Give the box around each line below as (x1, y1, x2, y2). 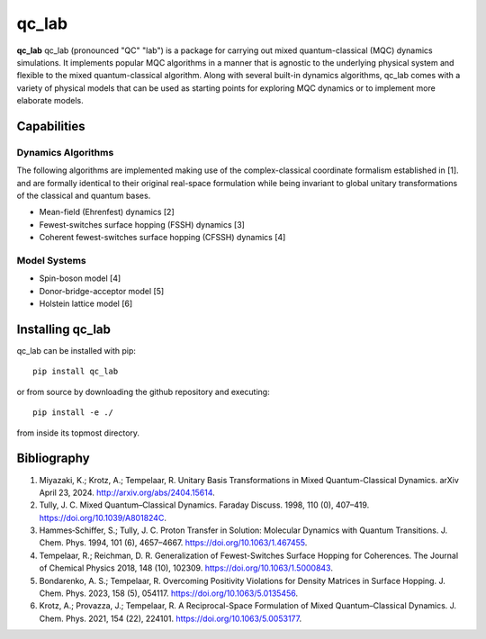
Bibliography (16, 451, 90, 466)
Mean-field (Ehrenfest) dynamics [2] (39, 207, 175, 218)
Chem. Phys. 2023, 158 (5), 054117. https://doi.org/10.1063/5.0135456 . (39, 588, 299, 598)
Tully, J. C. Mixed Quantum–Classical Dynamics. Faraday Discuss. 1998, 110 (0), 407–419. (39, 499, 370, 510)
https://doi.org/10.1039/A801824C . (39, 512, 166, 523)
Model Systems (16, 254, 87, 266)
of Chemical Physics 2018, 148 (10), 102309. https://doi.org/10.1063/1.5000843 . (39, 562, 333, 573)
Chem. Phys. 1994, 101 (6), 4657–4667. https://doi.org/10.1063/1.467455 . (39, 537, 308, 548)
